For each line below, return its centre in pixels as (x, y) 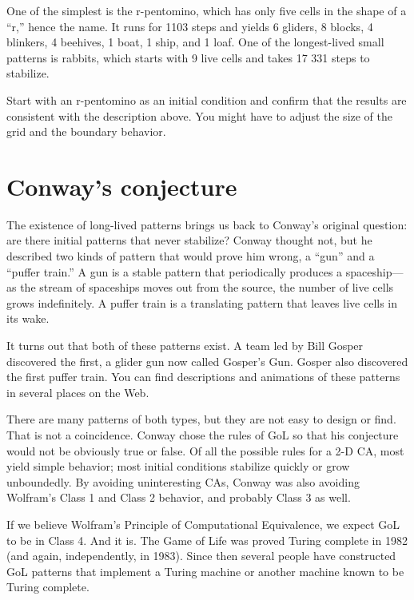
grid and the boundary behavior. (86, 131)
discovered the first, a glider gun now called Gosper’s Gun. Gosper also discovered (207, 361)
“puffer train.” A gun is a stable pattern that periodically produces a (175, 271)
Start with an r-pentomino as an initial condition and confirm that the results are (207, 99)
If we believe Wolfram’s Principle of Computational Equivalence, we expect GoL (203, 524)
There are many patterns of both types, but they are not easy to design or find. (201, 419)
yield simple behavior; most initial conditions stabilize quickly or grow (178, 466)
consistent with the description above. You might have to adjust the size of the (200, 115)
